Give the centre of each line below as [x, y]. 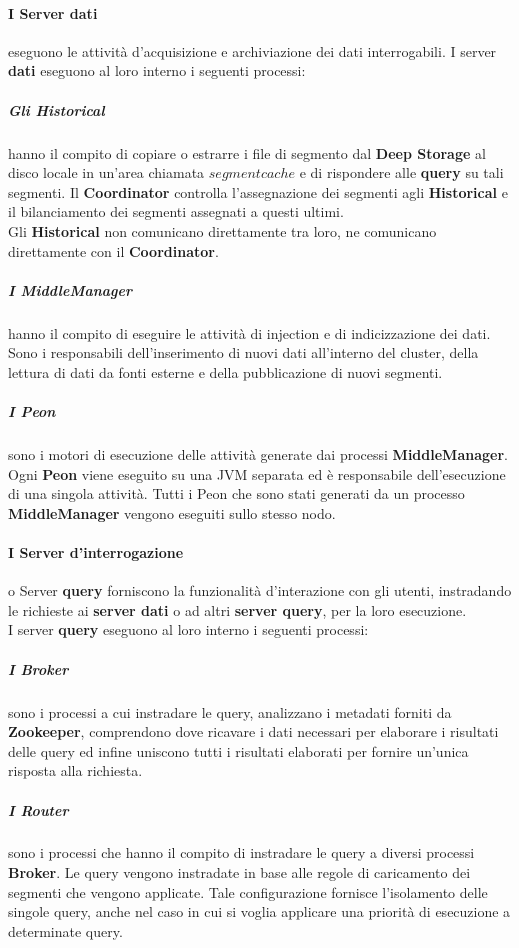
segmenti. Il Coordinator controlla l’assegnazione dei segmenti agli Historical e [258, 191]
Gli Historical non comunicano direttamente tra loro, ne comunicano [222, 230]
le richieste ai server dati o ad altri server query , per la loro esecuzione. [237, 609]
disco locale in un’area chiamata [106, 172]
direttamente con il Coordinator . [113, 250]
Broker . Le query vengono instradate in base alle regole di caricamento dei [239, 872]
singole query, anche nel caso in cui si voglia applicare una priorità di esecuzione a [259, 911]
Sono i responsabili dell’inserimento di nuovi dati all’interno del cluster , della [243, 352]
